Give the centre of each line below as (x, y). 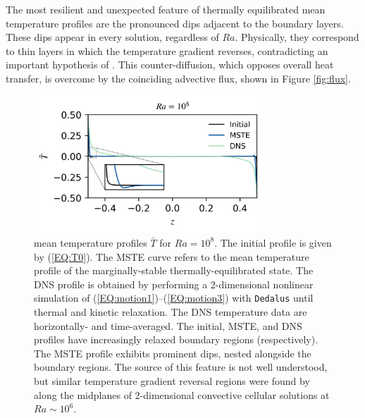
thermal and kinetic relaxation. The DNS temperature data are (171, 311)
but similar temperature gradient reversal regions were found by (172, 380)
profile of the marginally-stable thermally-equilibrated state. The (174, 270)
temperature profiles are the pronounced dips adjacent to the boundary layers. (175, 23)
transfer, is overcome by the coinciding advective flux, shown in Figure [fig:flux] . (178, 78)
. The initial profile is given (273, 242)
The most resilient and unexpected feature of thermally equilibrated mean (166, 9)
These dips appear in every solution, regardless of (112, 37)
